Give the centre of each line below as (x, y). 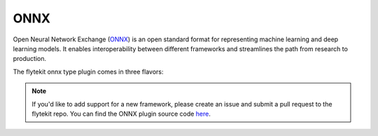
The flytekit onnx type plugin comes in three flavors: (88, 72)
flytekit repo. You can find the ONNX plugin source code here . (121, 114)
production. (30, 59)
